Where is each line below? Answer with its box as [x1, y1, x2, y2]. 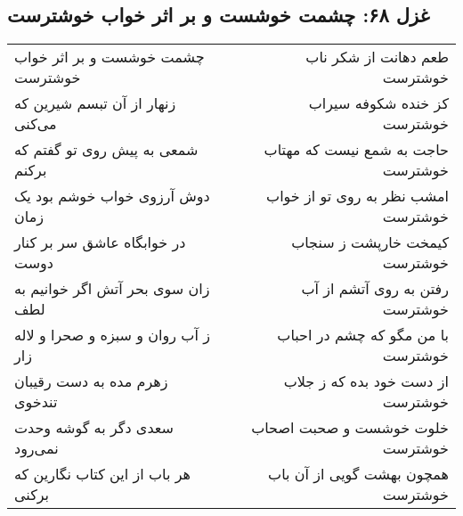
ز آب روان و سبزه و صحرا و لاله [14, 324, 210, 346]
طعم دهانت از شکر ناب [305, 46, 449, 68]
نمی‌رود [14, 438, 59, 459]
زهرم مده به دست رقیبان [14, 371, 168, 392]
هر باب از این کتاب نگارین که [14, 463, 191, 485]
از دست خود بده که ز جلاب [283, 371, 449, 392]
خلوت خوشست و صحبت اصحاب [251, 417, 449, 438]
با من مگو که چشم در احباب [277, 324, 449, 346]
